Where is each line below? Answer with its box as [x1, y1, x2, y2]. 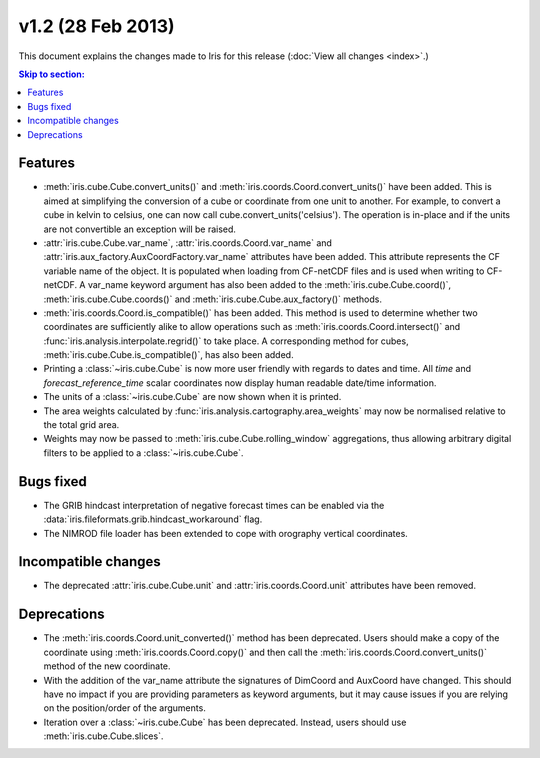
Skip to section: [18, 68, 85, 80]
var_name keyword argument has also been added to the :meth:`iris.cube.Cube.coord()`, [87, 279, 452, 291]
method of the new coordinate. [43, 660, 171, 672]
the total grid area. [43, 419, 120, 431]
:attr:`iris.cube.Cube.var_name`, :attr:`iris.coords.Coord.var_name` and [43, 236, 332, 249]
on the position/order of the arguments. [43, 702, 207, 714]
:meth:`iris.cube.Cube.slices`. [43, 730, 164, 742]
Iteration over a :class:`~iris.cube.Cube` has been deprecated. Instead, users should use [43, 716, 407, 728]
